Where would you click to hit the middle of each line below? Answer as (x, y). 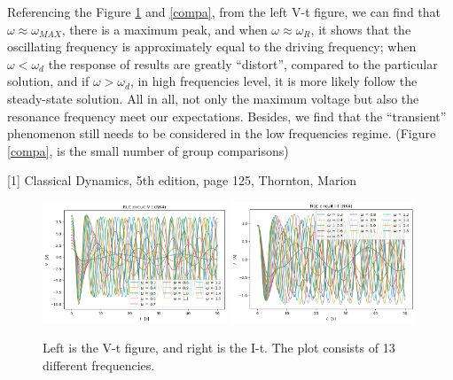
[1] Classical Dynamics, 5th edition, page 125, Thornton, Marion (182, 180)
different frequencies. (99, 365)
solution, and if (48, 81)
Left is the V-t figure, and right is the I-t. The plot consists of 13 (219, 348)
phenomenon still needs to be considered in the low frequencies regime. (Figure (222, 133)
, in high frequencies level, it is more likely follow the (273, 81)
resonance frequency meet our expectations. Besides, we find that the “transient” (227, 116)
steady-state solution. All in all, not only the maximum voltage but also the (213, 98)
